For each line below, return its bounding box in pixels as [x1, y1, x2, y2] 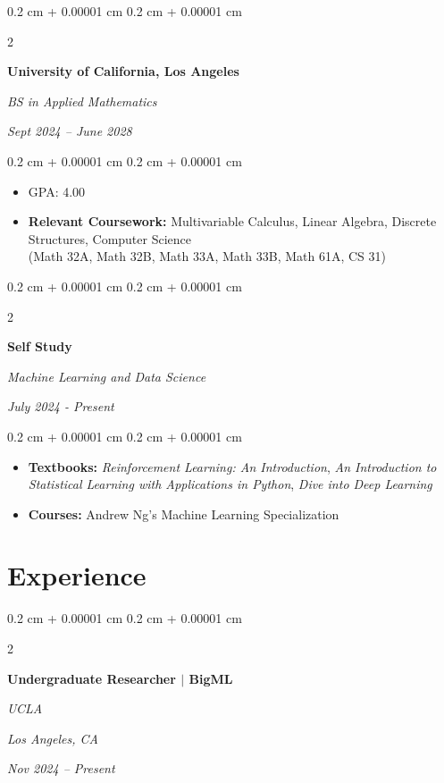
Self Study [7, 337, 72, 356]
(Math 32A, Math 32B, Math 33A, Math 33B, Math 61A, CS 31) [28, 247, 386, 265]
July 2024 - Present [7, 397, 114, 416]
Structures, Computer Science [28, 229, 191, 248]
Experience [7, 557, 147, 594]
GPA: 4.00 [28, 181, 86, 200]
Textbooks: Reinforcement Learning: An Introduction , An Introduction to [28, 457, 437, 476]
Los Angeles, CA [7, 728, 98, 747]
